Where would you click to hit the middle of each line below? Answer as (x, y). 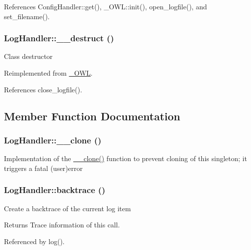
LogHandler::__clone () (53, 140)
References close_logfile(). (43, 89)
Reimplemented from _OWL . (48, 73)
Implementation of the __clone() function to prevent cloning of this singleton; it (125, 158)
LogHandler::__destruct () (59, 38)
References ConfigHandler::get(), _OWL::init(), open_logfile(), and (106, 6)
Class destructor (28, 56)
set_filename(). (27, 16)
